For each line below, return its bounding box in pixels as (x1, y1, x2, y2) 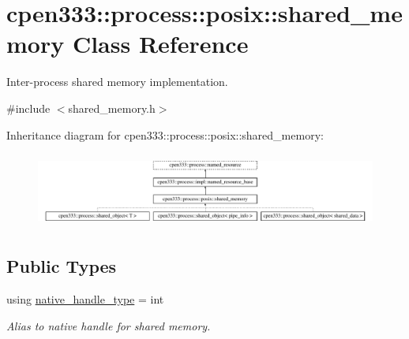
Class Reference (72, 28, 249, 60)
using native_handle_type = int (6, 290, 164, 307)
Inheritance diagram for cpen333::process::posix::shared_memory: (6, 126, 324, 143)
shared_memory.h (68, 99, 156, 116)
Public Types (6, 254, 117, 278)
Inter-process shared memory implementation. (6, 73, 228, 90)
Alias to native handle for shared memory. (6, 317, 211, 333)
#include (6, 99, 51, 116)
